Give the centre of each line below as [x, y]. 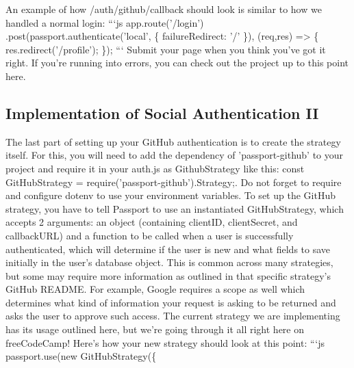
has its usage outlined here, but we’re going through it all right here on [155, 329]
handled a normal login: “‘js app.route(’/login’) [105, 22]
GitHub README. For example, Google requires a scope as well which [155, 289]
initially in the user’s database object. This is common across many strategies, [169, 262]
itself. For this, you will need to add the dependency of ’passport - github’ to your [175, 155]
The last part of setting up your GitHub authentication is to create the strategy [173, 141]
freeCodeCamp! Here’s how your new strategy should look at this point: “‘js [165, 342]
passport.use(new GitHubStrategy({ [81, 356]
